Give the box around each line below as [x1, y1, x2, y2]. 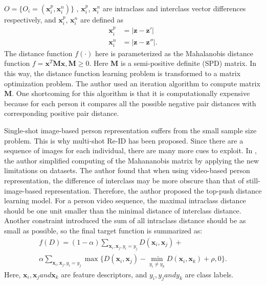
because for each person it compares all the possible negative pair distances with [4, 98, 256, 108]
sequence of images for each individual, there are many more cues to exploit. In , [4, 145, 257, 156]
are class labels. [185, 269, 234, 279]
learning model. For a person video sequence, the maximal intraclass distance [4, 195, 246, 206]
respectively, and [4, 14, 56, 25]
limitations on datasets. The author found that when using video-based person [4, 165, 250, 176]
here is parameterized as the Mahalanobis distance [95, 47, 253, 58]
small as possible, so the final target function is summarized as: [4, 225, 203, 235]
